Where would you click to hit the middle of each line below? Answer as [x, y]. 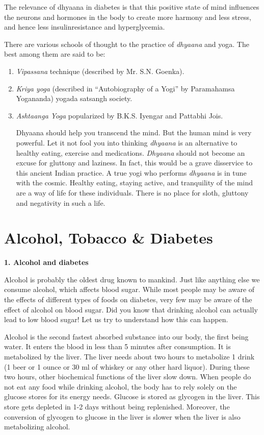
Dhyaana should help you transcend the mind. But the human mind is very [134, 132]
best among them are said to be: [55, 54]
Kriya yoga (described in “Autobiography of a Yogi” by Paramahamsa [125, 88]
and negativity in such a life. [61, 202]
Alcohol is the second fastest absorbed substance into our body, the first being [126, 336]
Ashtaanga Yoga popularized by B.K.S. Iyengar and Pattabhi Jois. [120, 115]
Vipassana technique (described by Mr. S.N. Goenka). [100, 71]
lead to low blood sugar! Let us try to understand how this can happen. [116, 319]
